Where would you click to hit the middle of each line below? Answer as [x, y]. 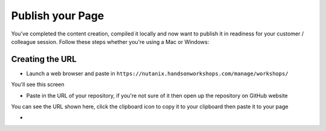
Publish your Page [58, 16]
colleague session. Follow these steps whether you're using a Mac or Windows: [110, 41]
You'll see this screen [38, 85]
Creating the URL [44, 59]
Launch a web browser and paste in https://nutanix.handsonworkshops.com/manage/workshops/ [158, 73]
